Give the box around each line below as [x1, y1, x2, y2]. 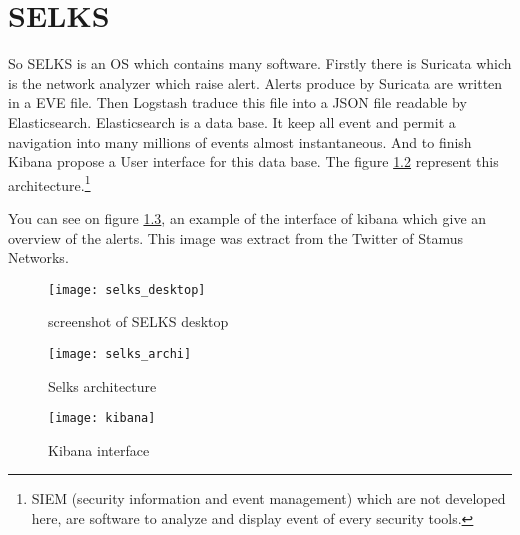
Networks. [8, 247, 69, 268]
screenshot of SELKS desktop [48, 311, 229, 332]
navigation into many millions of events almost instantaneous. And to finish [8, 131, 472, 152]
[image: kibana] [48, 411, 156, 426]
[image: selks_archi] [48, 346, 192, 361]
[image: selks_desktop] [48, 282, 206, 297]
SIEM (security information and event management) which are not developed [31, 488, 506, 509]
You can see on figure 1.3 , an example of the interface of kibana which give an [8, 207, 487, 228]
